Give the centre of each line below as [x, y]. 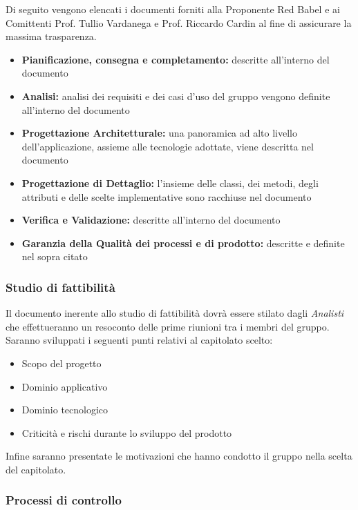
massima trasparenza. [51, 36]
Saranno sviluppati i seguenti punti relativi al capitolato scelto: [139, 340]
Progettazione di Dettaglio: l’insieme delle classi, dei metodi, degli [170, 183]
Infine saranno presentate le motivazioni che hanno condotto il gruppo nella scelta [179, 456]
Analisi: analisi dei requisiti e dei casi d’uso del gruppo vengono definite [176, 96]
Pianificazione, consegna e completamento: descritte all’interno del [176, 59]
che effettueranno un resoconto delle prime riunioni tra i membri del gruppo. [168, 326]
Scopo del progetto [62, 363]
